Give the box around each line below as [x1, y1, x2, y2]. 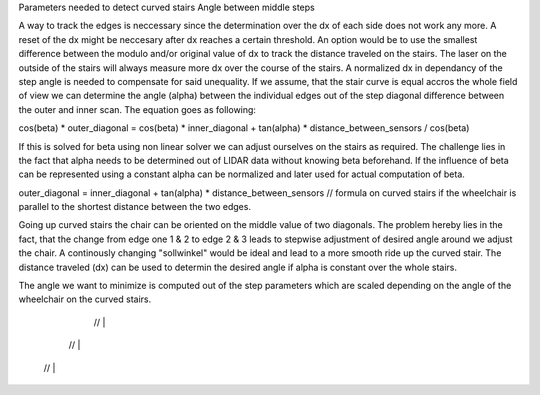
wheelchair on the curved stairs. [18, 293, 152, 305]
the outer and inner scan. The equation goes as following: [18, 103, 257, 115]
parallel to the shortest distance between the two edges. [18, 201, 252, 213]
